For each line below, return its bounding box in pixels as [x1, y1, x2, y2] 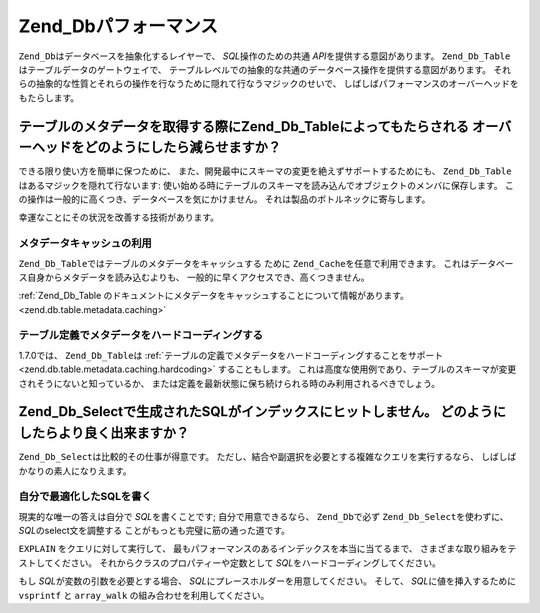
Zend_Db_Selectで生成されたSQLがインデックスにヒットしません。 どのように [18, 403, 507, 420]
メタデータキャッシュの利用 [18, 236, 152, 250]
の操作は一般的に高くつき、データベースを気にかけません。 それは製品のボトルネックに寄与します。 [18, 193, 431, 205]
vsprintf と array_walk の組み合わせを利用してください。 [18, 589, 270, 601]
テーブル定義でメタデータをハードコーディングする [18, 328, 264, 342]
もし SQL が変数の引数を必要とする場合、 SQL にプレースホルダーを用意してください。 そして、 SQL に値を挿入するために [18, 575, 517, 587]
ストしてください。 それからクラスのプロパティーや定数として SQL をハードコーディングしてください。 [18, 556, 442, 569]
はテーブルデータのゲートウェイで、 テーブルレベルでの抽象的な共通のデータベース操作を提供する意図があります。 [18, 63, 492, 75]
